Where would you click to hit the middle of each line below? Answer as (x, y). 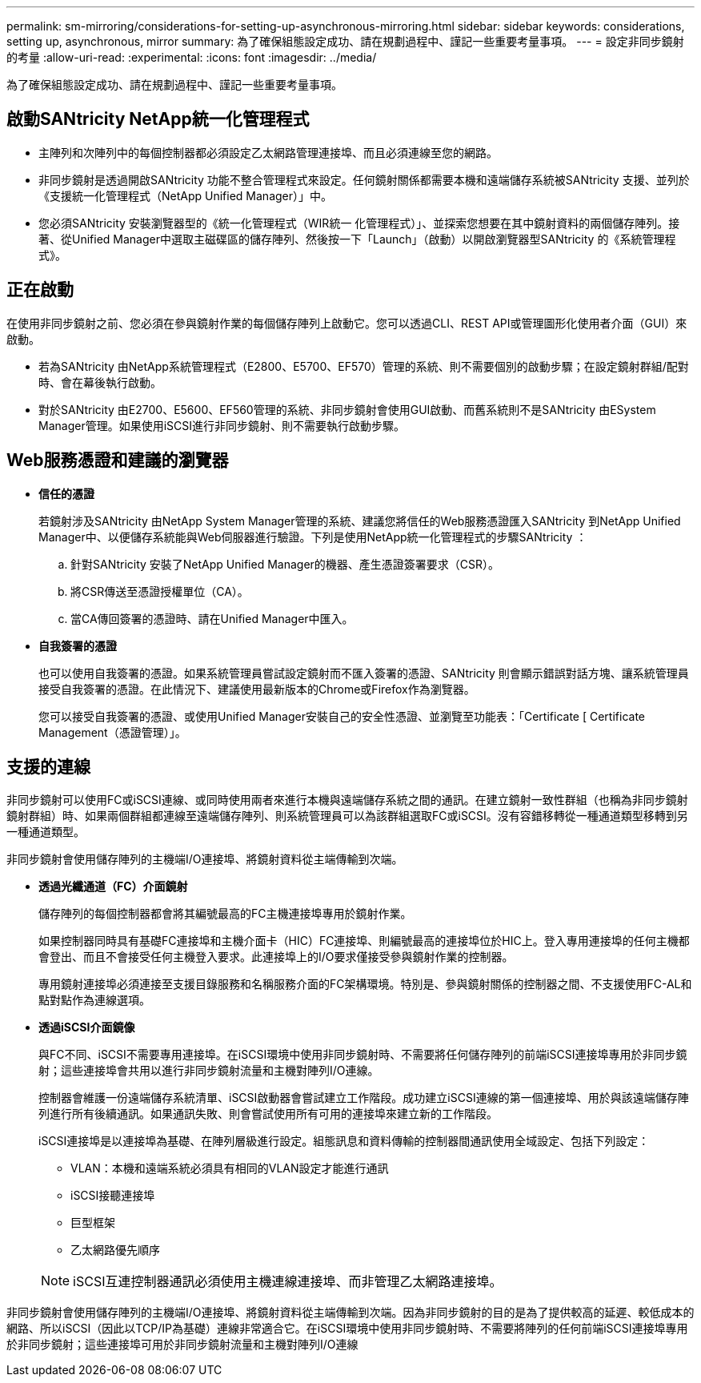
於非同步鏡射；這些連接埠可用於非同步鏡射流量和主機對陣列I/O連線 (182, 1345)
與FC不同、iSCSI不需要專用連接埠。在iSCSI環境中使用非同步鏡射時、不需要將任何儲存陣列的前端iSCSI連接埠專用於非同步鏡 (363, 1055)
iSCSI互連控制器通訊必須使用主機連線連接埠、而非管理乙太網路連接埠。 (288, 1282)
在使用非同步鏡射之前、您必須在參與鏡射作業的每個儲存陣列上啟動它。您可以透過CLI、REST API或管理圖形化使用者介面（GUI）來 (347, 323)
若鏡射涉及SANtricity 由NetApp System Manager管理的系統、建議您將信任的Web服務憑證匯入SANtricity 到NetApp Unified (360, 521)
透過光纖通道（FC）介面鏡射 (113, 886)
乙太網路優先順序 (115, 1250)
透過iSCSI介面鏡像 (87, 1027)
